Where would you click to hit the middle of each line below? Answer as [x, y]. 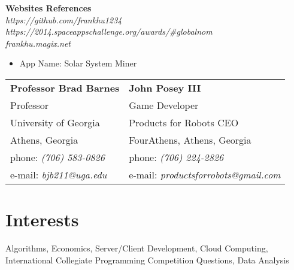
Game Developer [164, 105]
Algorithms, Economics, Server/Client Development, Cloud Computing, [137, 248]
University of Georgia [55, 122]
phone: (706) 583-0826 [57, 157]
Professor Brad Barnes [65, 87]
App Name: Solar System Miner [78, 63]
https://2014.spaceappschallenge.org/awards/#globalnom [109, 31]
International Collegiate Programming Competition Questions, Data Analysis [147, 260]
